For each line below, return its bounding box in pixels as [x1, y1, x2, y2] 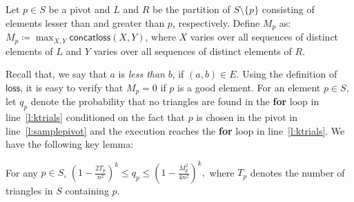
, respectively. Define [172, 15, 260, 30]
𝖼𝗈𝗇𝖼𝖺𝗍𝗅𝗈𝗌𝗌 [69, 33, 111, 43]
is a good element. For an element [177, 80, 321, 94]
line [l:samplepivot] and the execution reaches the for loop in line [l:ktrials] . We [6, 123, 345, 137]
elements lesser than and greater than [6, 15, 165, 30]
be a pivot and [48, 2, 110, 16]
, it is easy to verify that [20, 80, 124, 94]
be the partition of [152, 2, 230, 16]
